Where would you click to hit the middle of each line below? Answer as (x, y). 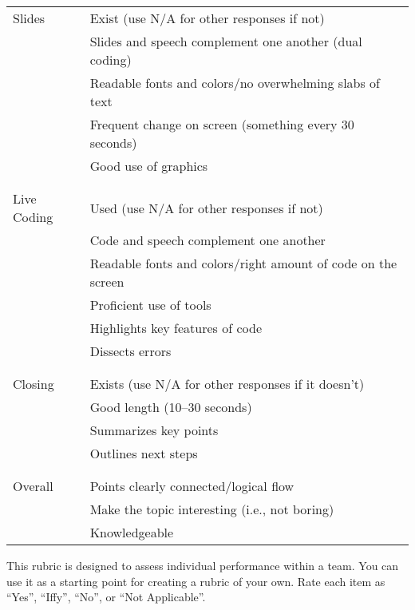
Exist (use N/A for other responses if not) (207, 18)
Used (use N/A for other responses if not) (206, 208)
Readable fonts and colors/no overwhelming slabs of (235, 83)
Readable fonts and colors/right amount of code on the (243, 263)
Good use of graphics (149, 166)
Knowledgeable (132, 532)
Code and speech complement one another (207, 240)
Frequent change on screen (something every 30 (222, 124)
